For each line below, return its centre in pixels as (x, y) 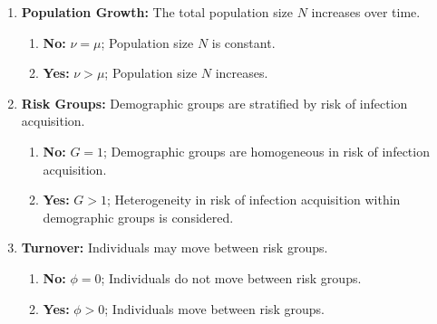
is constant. (243, 42)
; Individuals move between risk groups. (214, 308)
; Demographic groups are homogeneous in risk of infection (267, 151)
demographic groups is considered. (138, 217)
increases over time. (366, 12)
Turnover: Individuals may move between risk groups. (175, 248)
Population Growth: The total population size (157, 12)
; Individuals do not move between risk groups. (231, 277)
